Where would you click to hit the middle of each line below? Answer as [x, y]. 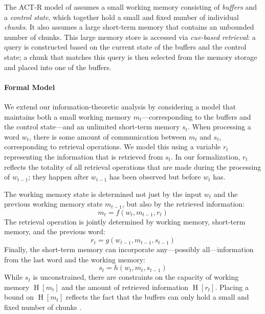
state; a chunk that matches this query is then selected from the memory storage [131, 57]
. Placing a [232, 287]
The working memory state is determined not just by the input [103, 194]
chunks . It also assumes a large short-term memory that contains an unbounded [129, 27]
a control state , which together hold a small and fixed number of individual [122, 17]
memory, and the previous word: [55, 231]
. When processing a [219, 127]
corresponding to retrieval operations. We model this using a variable [113, 147]
